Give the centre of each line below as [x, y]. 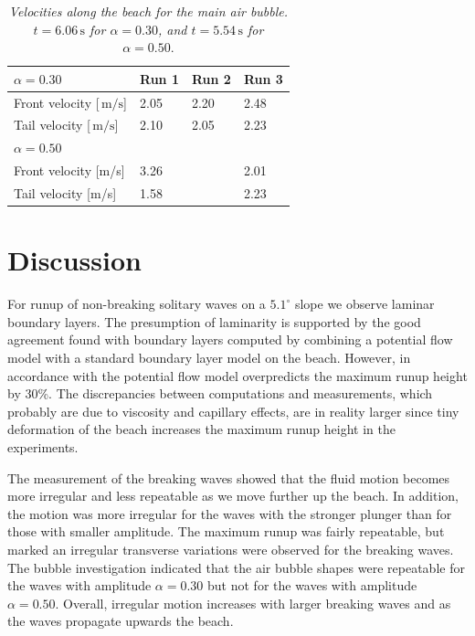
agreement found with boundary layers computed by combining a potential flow [230, 339]
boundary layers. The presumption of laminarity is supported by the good [214, 321]
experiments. [43, 446]
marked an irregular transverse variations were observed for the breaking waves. [231, 549]
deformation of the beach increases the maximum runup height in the [201, 429]
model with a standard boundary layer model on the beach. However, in [209, 357]
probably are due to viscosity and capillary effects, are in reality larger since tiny [233, 411]
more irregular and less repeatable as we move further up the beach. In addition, [233, 496]
